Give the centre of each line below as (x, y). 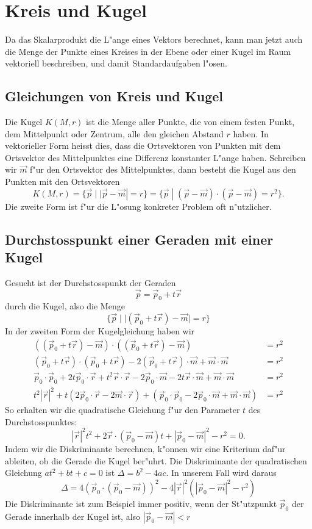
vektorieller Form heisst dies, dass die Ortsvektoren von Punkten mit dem (143, 146)
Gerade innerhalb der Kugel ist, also (73, 516)
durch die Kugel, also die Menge (65, 306)
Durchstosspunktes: (41, 421)
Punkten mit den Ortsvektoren (62, 182)
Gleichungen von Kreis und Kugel (114, 96)
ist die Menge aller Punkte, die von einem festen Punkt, (190, 122)
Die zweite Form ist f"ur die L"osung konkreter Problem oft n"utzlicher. (138, 206)
